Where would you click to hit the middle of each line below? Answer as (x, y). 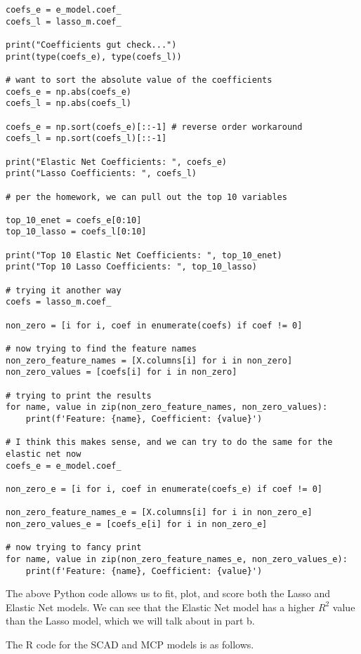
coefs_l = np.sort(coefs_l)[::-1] (86, 139)
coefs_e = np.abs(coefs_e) (68, 92)
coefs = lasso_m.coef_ (59, 302)
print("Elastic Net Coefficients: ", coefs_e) (116, 162)
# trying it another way (64, 290)
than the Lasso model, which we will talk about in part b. (130, 621)
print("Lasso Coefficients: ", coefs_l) (101, 174)
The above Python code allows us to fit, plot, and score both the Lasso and (168, 593)
